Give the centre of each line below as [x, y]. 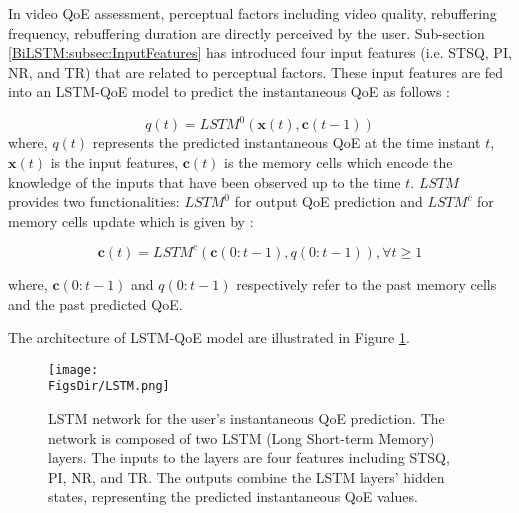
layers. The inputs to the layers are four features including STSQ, [249, 457]
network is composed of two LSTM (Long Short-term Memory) [241, 437]
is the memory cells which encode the [338, 162]
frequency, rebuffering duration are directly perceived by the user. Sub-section [246, 32]
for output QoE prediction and [328, 201]
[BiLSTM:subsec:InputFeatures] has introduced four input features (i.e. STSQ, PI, [260, 52]
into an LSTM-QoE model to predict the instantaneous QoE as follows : [229, 91]
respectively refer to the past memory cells [366, 283]
